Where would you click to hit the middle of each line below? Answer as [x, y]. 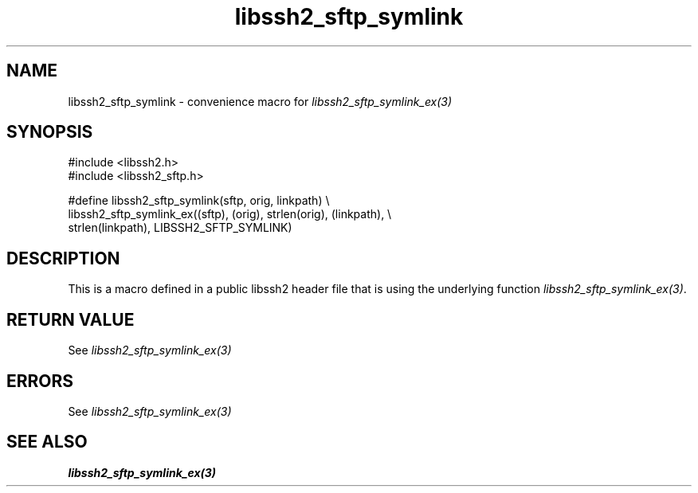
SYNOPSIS [50, 132]
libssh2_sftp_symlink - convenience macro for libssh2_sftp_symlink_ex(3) [260, 101]
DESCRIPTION [63, 258]
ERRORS [40, 381]
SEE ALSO [47, 442]
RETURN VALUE [71, 319]
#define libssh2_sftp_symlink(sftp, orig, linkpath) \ [199, 201]
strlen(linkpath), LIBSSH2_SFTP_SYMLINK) [180, 228]
